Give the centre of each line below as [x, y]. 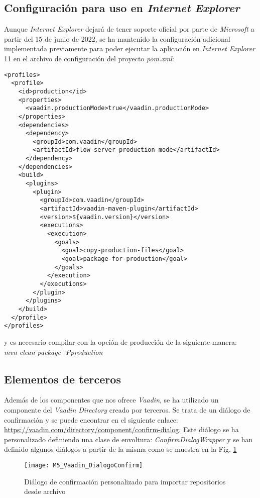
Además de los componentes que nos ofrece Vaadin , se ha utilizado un [111, 400]
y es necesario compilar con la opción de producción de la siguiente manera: [120, 341]
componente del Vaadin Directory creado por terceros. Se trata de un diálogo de [127, 409]
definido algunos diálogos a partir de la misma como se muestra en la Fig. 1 [120, 449]
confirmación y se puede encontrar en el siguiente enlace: [91, 419]
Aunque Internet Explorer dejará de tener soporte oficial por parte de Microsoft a [129, 29]
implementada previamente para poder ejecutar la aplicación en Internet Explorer [130, 48]
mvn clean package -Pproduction [53, 352]
